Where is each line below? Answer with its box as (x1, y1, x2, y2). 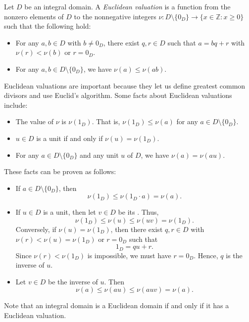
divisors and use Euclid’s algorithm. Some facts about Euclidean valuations (4, 90, 232, 100)
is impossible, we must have (87, 250, 171, 260)
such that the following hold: (4, 21, 91, 31)
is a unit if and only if (36, 133, 103, 143)
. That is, (92, 116, 120, 127)
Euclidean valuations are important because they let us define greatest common (4, 80, 246, 91)
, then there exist (110, 224, 163, 234)
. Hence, (194, 250, 218, 260)
